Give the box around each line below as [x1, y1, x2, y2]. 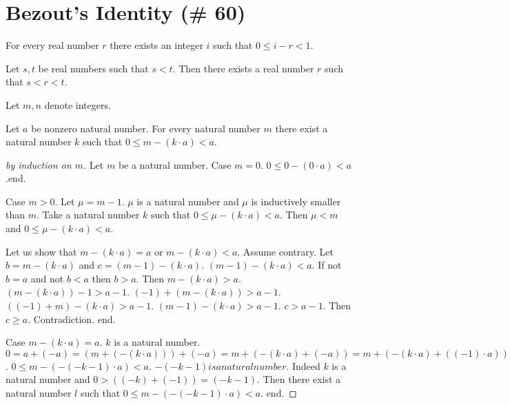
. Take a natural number [36, 207, 140, 222]
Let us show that [6, 244, 77, 258]
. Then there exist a [257, 372, 341, 386]
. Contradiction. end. [28, 311, 116, 326]
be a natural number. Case [118, 157, 232, 172]
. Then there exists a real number [172, 61, 314, 75]
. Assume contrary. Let [237, 244, 334, 258]
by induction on [6, 157, 72, 172]
